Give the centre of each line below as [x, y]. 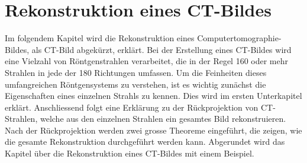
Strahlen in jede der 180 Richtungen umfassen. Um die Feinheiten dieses [136, 72]
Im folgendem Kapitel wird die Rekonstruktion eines [100, 38]
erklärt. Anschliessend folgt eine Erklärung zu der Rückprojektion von [132, 107]
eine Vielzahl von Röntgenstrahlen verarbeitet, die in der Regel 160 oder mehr [147, 61]
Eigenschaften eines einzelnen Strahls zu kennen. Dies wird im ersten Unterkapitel [153, 96]
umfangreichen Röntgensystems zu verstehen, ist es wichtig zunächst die [135, 84]
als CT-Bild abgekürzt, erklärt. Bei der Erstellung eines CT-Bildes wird [161, 49]
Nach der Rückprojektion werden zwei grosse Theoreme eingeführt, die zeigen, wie [153, 130]
